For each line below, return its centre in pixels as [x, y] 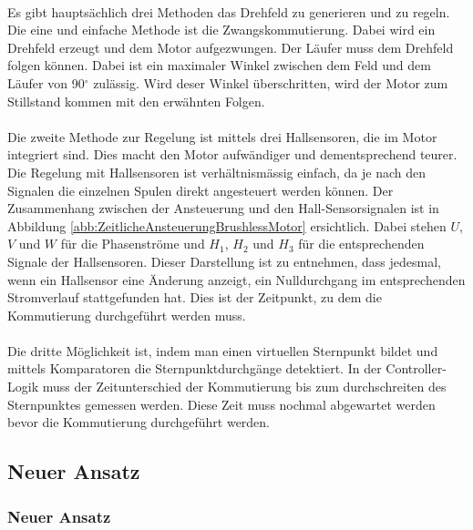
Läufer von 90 [46, 82]
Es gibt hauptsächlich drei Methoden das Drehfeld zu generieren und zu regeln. [229, 11]
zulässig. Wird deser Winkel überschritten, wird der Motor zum [271, 82]
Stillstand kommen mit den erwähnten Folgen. [136, 101]
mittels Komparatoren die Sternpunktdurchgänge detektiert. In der [195, 368]
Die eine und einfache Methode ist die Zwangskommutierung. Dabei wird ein [221, 30]
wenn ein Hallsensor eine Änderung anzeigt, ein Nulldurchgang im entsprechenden [236, 279]
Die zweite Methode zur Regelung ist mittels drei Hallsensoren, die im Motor [222, 136]
